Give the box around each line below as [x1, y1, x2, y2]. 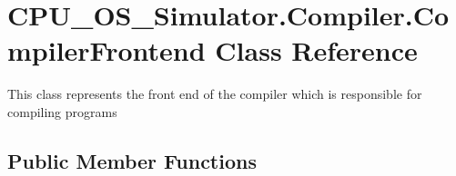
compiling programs [7, 102, 117, 121]
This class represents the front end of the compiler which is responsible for [7, 84, 422, 103]
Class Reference [215, 32, 418, 69]
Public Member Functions [7, 146, 257, 174]
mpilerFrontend [7, 32, 206, 69]
